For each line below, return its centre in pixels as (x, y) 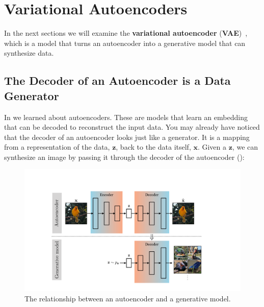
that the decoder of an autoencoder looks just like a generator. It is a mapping (127, 137)
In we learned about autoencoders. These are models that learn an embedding (126, 117)
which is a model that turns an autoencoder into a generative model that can (125, 43)
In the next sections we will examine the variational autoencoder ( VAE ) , (126, 33)
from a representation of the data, (57, 147)
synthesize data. (29, 53)
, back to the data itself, (153, 147)
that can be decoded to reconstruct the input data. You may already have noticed (132, 127)
